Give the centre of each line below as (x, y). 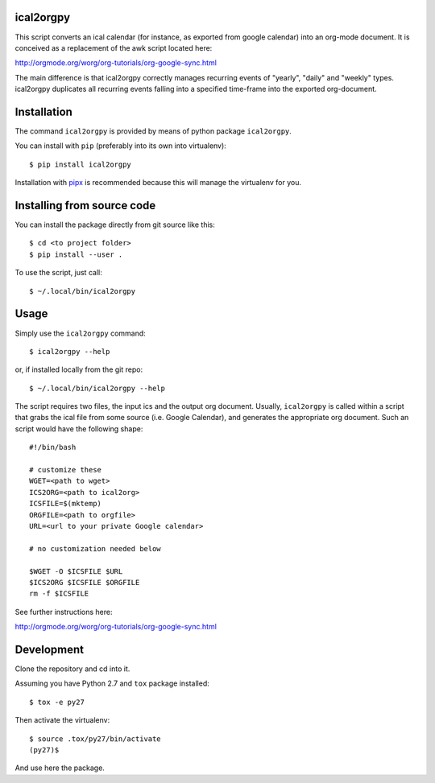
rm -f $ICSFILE (59, 594)
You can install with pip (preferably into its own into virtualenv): (121, 146)
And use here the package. (60, 768)
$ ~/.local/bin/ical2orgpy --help (97, 388)
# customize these (66, 470)
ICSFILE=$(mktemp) (66, 504)
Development (50, 649)
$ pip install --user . (76, 254)
